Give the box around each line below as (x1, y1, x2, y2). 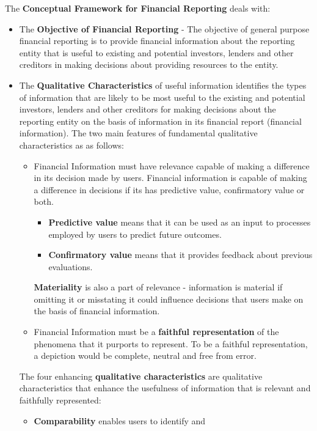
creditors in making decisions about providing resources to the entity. (19, 58, 279, 71)
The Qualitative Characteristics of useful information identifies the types (19, 78, 307, 91)
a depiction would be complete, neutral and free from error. (34, 349, 257, 362)
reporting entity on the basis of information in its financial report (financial (19, 114, 302, 127)
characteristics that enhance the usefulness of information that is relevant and (19, 381, 311, 394)
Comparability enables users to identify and (34, 414, 206, 427)
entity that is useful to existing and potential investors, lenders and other (19, 46, 294, 59)
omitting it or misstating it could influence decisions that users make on (34, 292, 304, 305)
